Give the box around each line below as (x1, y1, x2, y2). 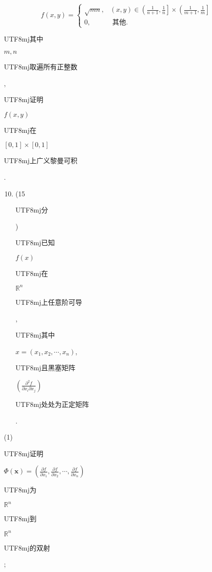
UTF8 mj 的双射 (4, 542, 50, 552)
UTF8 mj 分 (15, 205, 48, 215)
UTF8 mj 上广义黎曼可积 (4, 155, 77, 166)
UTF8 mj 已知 (15, 237, 55, 248)
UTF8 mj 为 (4, 485, 37, 495)
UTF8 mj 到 (4, 513, 37, 524)
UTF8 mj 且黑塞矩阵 (15, 362, 76, 373)
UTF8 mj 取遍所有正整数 (4, 61, 77, 71)
